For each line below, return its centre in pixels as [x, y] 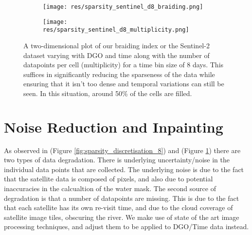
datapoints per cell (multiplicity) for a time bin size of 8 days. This [124, 65]
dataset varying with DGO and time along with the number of [117, 55]
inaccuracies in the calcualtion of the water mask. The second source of [110, 188]
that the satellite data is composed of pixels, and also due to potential [108, 179]
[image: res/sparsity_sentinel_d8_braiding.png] [123, 7]
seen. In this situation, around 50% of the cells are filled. [108, 93]
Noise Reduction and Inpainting [114, 127]
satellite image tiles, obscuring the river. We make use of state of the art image [122, 217]
